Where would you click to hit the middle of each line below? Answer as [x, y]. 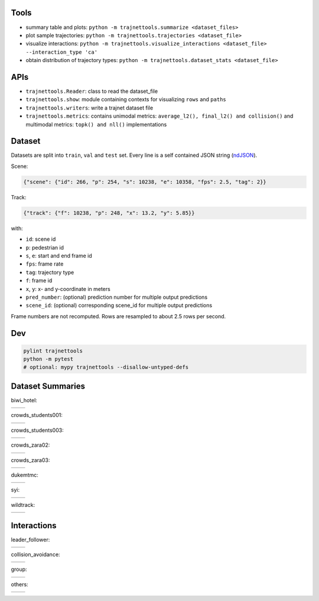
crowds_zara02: [30, 445]
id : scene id [41, 239]
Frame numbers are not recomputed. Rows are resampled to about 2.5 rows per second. [118, 316]
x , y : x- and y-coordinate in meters [68, 289]
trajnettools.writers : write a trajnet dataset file [89, 108]
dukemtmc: [25, 475]
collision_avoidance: [35, 554]
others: [20, 584]
